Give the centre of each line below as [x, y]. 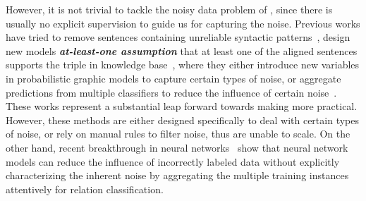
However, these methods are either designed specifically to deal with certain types [182, 120]
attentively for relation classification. [85, 189]
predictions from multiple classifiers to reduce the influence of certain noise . [171, 92]
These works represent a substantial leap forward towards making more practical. [182, 106]
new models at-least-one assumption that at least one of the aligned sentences [182, 50]
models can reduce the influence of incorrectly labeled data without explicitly [173, 161]
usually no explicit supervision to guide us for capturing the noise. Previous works [183, 23]
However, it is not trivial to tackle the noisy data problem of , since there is [169, 9]
